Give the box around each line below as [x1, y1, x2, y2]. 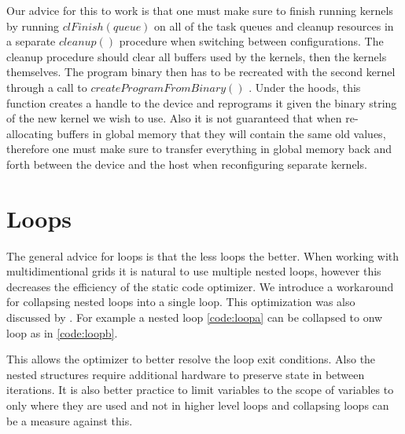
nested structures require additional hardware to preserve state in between [6, 366, 365, 382]
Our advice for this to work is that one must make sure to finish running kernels [6, 2, 393, 18]
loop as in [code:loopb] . [6, 324, 118, 341]
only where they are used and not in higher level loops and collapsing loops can [6, 397, 389, 413]
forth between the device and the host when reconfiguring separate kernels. [6, 155, 367, 172]
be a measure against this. [6, 412, 133, 429]
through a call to [6, 78, 87, 95]
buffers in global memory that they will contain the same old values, [57, 125, 386, 141]
